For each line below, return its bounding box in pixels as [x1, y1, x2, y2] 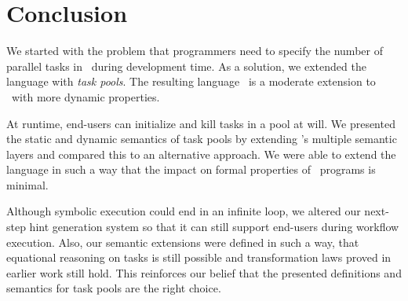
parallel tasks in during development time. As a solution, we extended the [6, 57, 366, 74]
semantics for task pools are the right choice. [6, 280, 221, 296]
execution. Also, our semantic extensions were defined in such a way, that [6, 233, 359, 250]
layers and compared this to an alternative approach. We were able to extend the [6, 145, 396, 162]
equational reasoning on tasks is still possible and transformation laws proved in [6, 249, 392, 266]
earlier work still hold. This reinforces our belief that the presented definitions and [6, 264, 402, 281]
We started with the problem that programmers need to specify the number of [6, 42, 383, 59]
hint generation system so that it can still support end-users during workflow [29, 218, 399, 235]
